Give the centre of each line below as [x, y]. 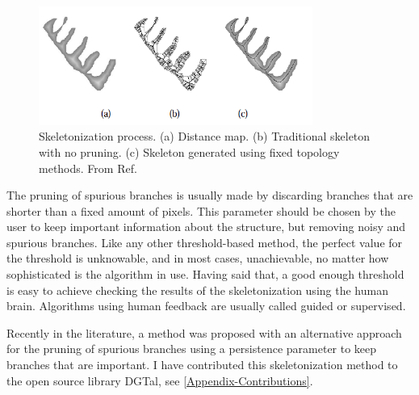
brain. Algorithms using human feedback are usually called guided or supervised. [206, 306]
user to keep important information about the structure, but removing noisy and [206, 227]
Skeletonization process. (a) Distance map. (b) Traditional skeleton [205, 136]
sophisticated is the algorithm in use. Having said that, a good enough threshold [205, 274]
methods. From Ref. [88, 168]
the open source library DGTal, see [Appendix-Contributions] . [160, 380]
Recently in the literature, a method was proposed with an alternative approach [204, 332]
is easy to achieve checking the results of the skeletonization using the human [197, 290]
